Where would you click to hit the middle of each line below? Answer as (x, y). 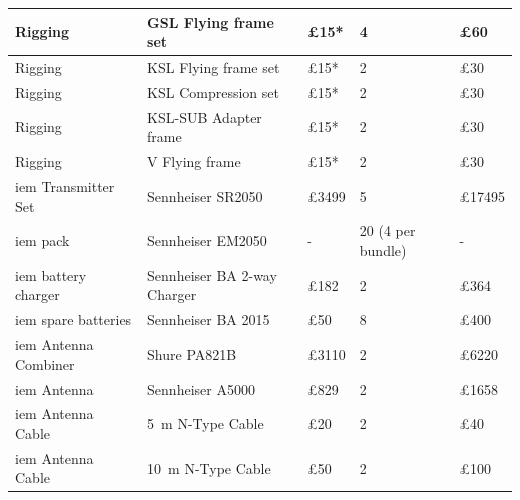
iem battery (51, 274)
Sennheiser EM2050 (207, 240)
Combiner (45, 363)
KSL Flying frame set (213, 66)
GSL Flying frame (210, 21)
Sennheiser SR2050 (205, 195)
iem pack (42, 240)
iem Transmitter (65, 185)
